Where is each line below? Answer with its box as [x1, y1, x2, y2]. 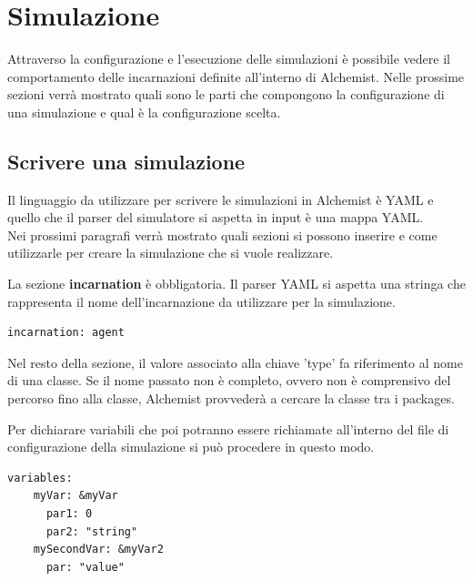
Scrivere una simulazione [7, 147, 246, 175]
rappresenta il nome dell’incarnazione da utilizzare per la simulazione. [7, 291, 396, 311]
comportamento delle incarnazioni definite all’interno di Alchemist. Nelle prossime [7, 66, 465, 86]
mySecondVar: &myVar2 [33, 543, 164, 556]
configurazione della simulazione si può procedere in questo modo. [7, 437, 375, 456]
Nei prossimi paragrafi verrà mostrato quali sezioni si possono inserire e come [7, 225, 438, 244]
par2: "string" [45, 525, 138, 538]
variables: [7, 471, 73, 484]
